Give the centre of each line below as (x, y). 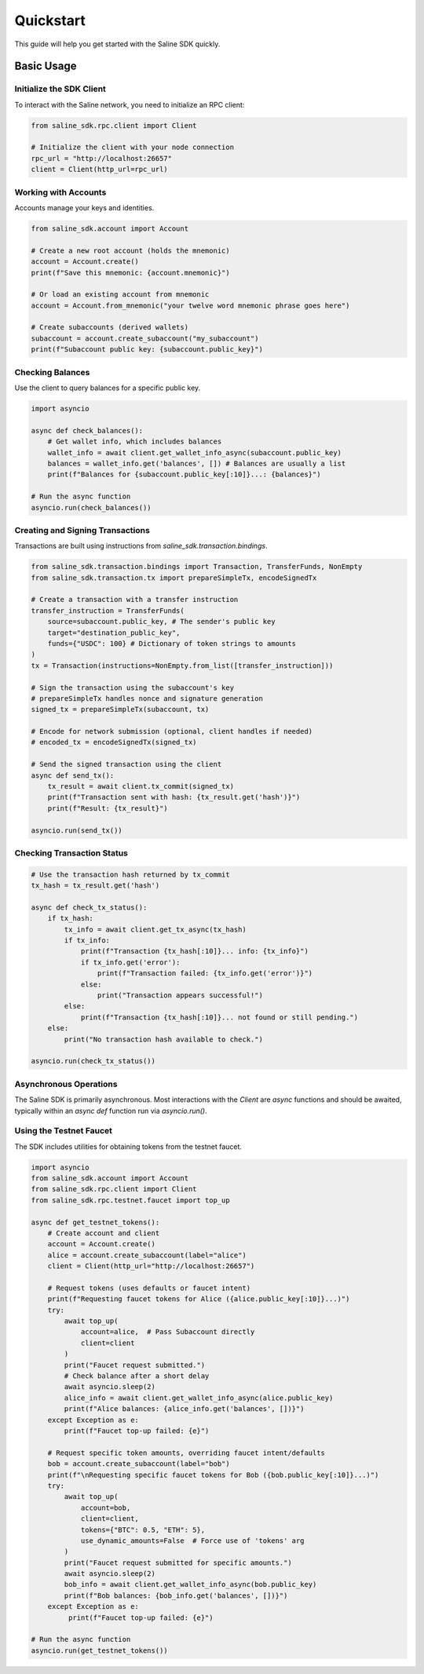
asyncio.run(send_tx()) (77, 830)
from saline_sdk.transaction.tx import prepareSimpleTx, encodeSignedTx (174, 578)
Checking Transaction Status (71, 853)
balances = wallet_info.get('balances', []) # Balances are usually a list (197, 463)
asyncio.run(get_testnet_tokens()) (99, 1650)
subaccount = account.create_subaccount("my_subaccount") (145, 338)
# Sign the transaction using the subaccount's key (133, 687)
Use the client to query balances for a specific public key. (108, 388)
